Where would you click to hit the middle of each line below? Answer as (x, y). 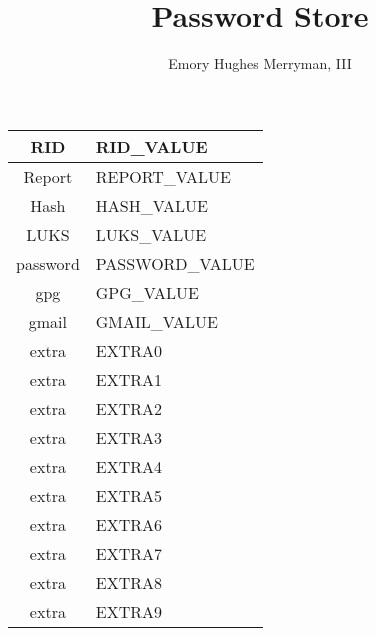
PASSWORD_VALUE (175, 263)
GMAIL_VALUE (156, 321)
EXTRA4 (129, 466)
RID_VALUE (151, 146)
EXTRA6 (129, 524)
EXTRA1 (129, 379)
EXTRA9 (129, 611)
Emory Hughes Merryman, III (260, 63)
